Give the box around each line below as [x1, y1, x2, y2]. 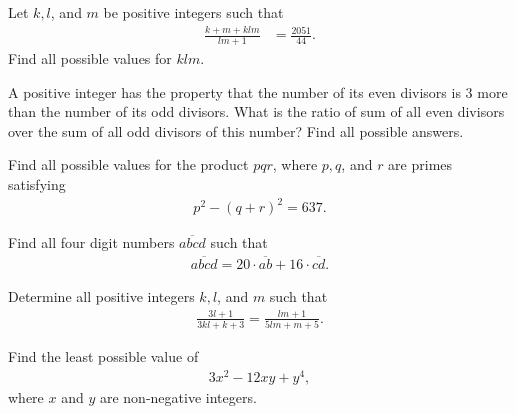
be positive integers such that [103, 2, 284, 22]
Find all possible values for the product [8, 154, 249, 175]
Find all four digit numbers [8, 232, 175, 253]
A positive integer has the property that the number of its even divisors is [8, 81, 461, 102]
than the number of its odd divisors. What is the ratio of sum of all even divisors [8, 101, 505, 122]
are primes [388, 154, 453, 175]
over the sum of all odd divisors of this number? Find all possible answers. [8, 120, 464, 141]
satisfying [8, 173, 66, 194]
